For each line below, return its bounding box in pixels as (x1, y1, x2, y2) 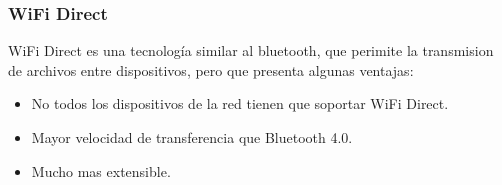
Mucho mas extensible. (31, 160, 171, 181)
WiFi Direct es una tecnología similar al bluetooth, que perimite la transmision (8, 40, 494, 61)
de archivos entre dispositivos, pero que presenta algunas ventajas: (8, 59, 414, 80)
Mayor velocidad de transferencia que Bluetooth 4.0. (31, 127, 353, 147)
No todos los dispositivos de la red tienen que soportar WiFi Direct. (31, 93, 449, 114)
